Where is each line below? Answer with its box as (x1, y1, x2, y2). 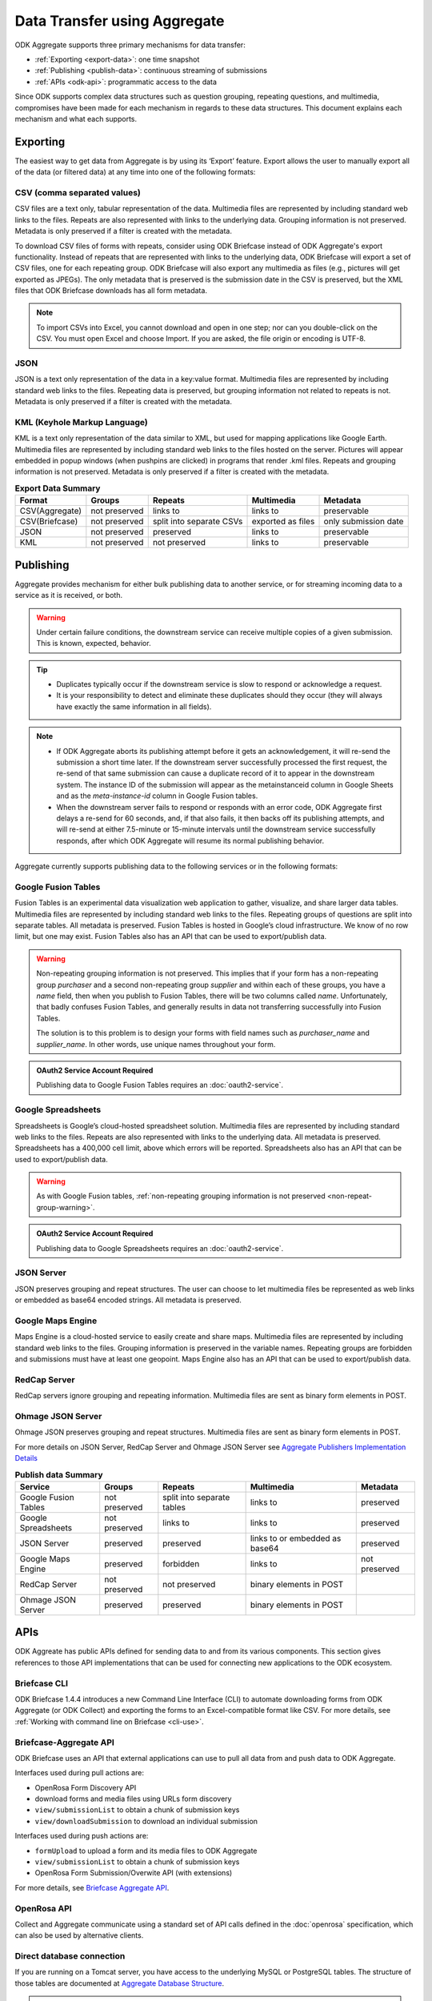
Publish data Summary (14, 1469, 103, 1480)
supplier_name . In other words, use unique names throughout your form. (36, 1039, 276, 1049)
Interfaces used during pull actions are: (14, 1768, 144, 1778)
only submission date (323, 516, 404, 527)
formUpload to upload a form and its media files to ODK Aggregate (34, 1846, 258, 1855)
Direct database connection (14, 1951, 126, 1962)
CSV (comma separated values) (14, 186, 142, 198)
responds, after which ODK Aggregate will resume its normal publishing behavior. (56, 836, 325, 845)
